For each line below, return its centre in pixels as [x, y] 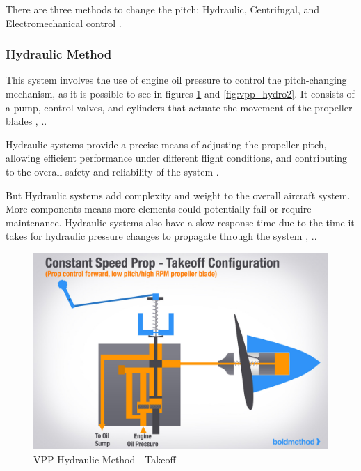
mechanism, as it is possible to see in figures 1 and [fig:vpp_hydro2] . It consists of [180, 93]
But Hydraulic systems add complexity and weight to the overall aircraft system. [178, 195]
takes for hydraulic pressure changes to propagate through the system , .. [161, 236]
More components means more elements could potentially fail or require [159, 209]
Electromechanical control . [64, 23]
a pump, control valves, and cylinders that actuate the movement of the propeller [179, 107]
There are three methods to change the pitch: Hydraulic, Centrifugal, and [163, 9]
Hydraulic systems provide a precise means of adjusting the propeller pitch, [166, 144]
